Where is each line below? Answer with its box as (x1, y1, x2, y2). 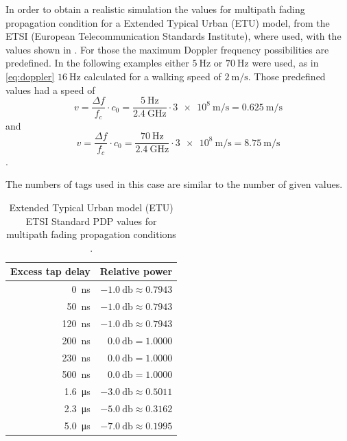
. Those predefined (248, 69, 326, 83)
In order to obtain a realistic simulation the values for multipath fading (5, 2, 305, 16)
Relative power (99, 264, 173, 278)
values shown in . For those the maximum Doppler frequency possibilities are (5, 42, 329, 56)
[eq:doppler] (5, 69, 55, 83)
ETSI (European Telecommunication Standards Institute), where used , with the (5, 29, 342, 43)
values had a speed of (5, 82, 95, 97)
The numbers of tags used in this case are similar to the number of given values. (5, 177, 343, 191)
